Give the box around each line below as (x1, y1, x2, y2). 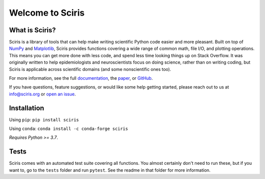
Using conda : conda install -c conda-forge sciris (9, 126, 129, 132)
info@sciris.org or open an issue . (9, 91, 76, 97)
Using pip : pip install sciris (9, 116, 79, 122)
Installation (9, 104, 44, 112)
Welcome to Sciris (9, 7, 85, 18)
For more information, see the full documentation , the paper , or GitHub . (9, 75, 153, 81)
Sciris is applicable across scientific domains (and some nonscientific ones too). (9, 66, 171, 72)
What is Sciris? (9, 26, 56, 34)
